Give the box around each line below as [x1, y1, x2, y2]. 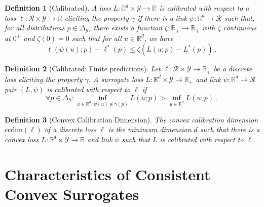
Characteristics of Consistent [5, 163, 211, 184]
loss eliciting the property [5, 73, 83, 84]
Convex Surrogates [5, 183, 139, 204]
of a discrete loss [44, 124, 97, 135]
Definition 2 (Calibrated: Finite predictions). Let [5, 63, 161, 74]
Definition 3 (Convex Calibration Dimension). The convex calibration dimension [5, 114, 258, 125]
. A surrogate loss [88, 73, 143, 84]
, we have [144, 32, 174, 43]
